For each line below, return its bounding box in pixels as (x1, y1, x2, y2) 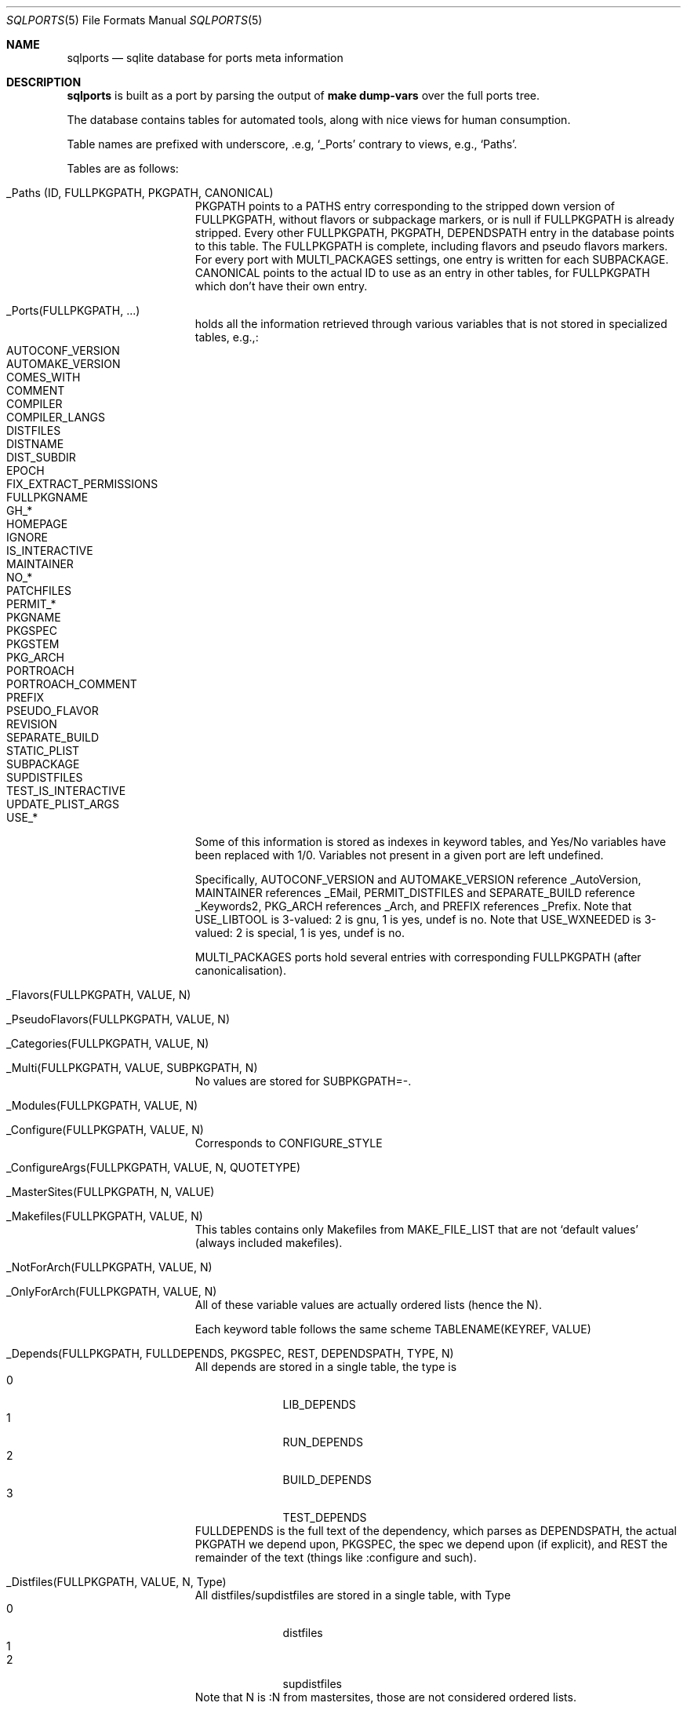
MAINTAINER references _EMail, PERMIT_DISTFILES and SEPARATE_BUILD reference (194, 886, 635, 899)
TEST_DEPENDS (282, 1511, 367, 1524)
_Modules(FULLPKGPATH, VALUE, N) (6, 1099, 198, 1112)
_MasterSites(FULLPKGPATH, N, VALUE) (6, 1185, 215, 1198)
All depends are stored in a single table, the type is (194, 1360, 457, 1373)
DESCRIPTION (6, 75, 82, 89)
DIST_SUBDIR (6, 450, 76, 464)
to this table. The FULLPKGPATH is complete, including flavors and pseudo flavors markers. (194, 239, 668, 253)
